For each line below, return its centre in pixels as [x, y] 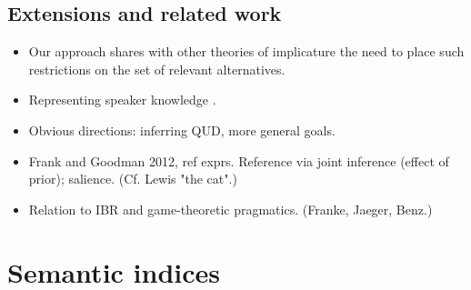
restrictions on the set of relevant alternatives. [157, 69]
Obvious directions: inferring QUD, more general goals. [182, 130]
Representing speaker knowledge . [122, 100]
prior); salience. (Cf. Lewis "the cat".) [133, 179]
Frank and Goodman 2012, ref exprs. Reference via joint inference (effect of [239, 160]
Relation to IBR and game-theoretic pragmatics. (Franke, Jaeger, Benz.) [230, 209]
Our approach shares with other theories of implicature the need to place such [246, 51]
